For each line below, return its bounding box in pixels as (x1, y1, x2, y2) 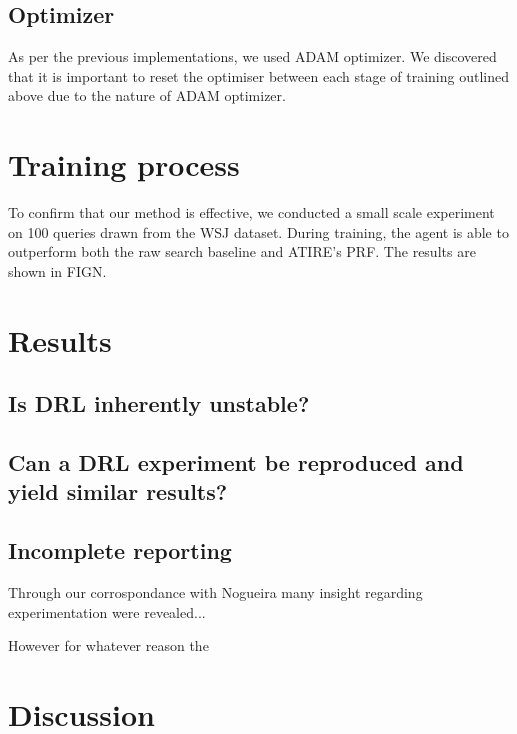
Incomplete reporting (8, 535, 232, 566)
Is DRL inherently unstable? (8, 388, 310, 419)
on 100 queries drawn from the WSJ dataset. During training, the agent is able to (8, 221, 509, 242)
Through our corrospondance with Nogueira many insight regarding (8, 582, 423, 603)
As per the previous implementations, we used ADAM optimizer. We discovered (8, 46, 497, 67)
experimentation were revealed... (8, 601, 206, 622)
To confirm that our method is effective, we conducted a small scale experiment (8, 202, 495, 223)
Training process (8, 144, 240, 185)
